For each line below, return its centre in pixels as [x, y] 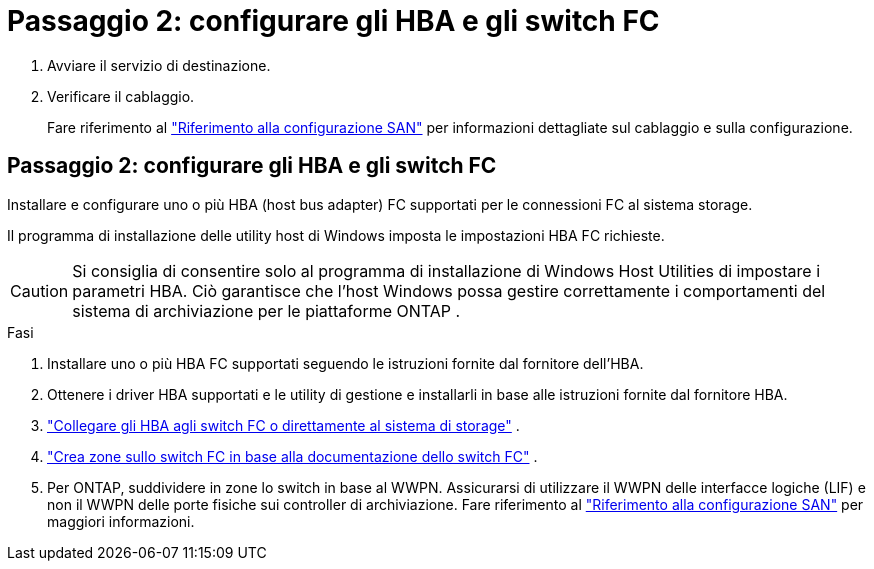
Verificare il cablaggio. [121, 96]
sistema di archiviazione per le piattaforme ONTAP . [266, 310]
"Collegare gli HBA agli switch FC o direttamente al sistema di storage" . [283, 425]
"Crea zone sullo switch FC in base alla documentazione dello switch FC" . [292, 456]
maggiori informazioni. [121, 521]
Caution [39, 290]
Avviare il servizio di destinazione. [159, 65]
